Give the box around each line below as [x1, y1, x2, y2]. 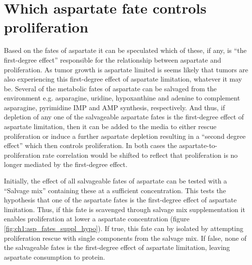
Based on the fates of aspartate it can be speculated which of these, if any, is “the [4, 45, 247, 55]
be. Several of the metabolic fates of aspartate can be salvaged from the [4, 83, 217, 93]
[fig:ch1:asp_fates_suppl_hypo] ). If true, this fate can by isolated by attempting [4, 223, 243, 233]
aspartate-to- [179, 140, 218, 150]
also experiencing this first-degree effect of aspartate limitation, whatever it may [4, 74, 242, 84]
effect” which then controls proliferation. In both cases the [4, 140, 177, 150]
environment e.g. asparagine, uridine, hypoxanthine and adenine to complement [4, 93, 240, 103]
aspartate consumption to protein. [4, 251, 105, 262]
